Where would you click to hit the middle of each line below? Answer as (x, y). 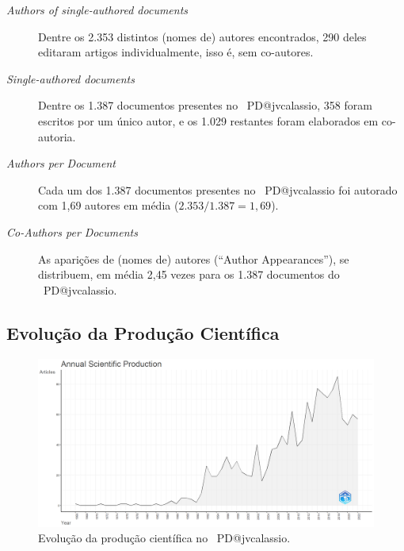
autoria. (57, 136)
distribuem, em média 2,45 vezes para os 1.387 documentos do (189, 274)
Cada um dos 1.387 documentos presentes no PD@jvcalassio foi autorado (218, 189)
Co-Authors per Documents (72, 231)
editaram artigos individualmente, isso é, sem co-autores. (176, 52)
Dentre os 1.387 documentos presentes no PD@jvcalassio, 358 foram (205, 105)
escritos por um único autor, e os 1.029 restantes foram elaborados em (208, 120)
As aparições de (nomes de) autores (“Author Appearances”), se (194, 258)
